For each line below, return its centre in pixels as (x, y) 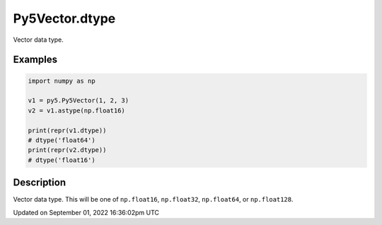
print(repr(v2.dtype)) (67, 150)
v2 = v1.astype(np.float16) (76, 110)
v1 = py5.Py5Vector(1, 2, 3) (79, 100)
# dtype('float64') (62, 140)
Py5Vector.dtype (64, 18)
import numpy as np (62, 81)
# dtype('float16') (62, 160)
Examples (35, 60)
